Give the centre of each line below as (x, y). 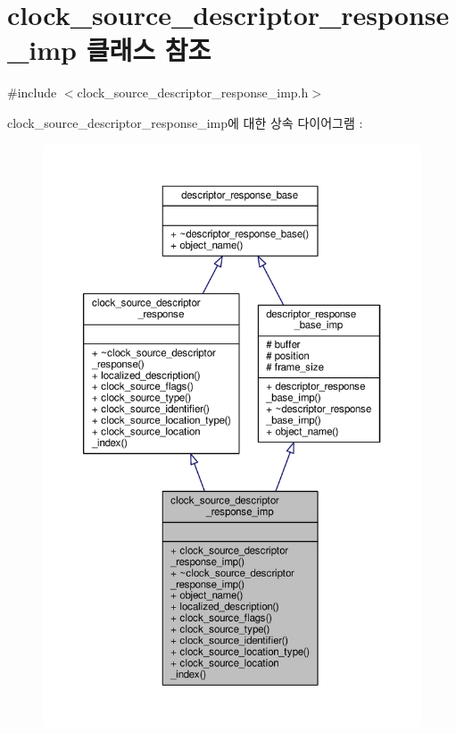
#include (32, 93)
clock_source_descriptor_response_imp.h (193, 93)
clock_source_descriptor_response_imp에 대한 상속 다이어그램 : (185, 122)
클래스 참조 (149, 50)
